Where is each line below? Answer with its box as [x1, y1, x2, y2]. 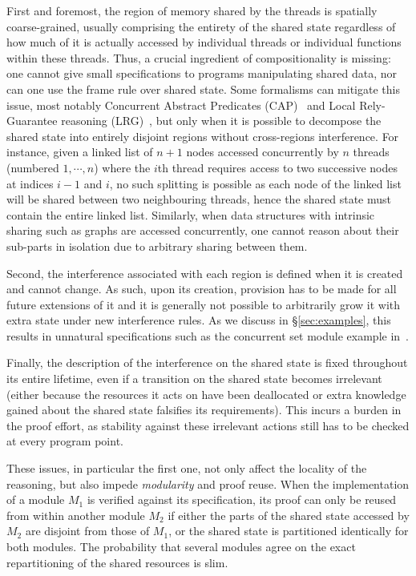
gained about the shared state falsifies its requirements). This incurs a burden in [6, 401, 402, 418]
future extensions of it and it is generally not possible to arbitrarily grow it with [6, 296, 401, 312]
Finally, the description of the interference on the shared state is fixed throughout [6, 354, 408, 371]
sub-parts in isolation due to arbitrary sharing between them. [6, 237, 308, 254]
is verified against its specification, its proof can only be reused [87, 491, 397, 508]
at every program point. [6, 433, 123, 449]
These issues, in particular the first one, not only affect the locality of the [6, 460, 367, 477]
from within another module [6, 506, 145, 523]
